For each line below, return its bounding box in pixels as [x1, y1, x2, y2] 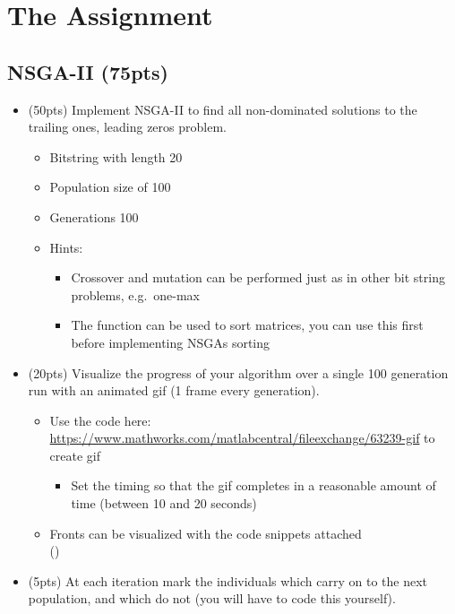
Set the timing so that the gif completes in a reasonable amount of [71, 476, 436, 495]
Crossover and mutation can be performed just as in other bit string [71, 268, 445, 287]
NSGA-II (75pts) [7, 57, 168, 85]
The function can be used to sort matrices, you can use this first [71, 316, 424, 334]
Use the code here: [49, 411, 151, 429]
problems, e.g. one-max [71, 285, 201, 304]
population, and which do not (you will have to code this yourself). [28, 589, 396, 608]
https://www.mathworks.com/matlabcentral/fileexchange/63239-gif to [49, 428, 435, 447]
